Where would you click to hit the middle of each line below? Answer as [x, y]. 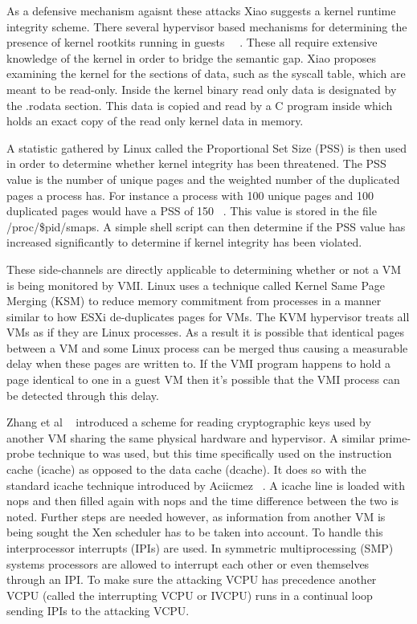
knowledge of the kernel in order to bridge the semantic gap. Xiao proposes [192, 57]
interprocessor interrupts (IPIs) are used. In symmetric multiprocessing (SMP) [200, 548]
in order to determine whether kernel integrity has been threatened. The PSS [196, 163]
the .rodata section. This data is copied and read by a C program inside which [200, 105]
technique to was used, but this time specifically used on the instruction [215, 453]
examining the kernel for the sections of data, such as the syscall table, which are [206, 73]
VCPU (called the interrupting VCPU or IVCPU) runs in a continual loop [190, 595]
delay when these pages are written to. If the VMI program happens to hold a [198, 363]
